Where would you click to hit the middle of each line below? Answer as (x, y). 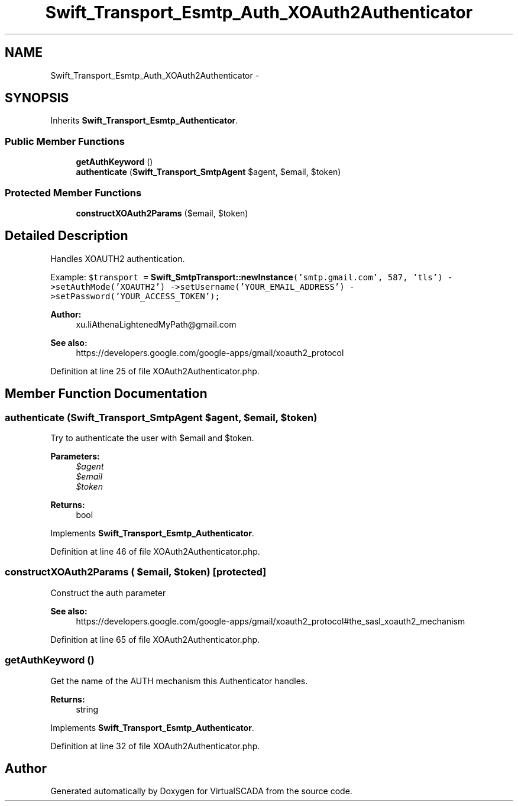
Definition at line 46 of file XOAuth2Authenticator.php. (155, 551)
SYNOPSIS (37, 98)
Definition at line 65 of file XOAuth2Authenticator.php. (155, 639)
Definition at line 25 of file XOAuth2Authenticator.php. (155, 371)
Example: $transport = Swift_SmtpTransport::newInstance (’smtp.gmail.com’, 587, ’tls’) (247, 277)
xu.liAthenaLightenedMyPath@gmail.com (156, 324)
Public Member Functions (65, 141)
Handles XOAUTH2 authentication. (118, 258)
